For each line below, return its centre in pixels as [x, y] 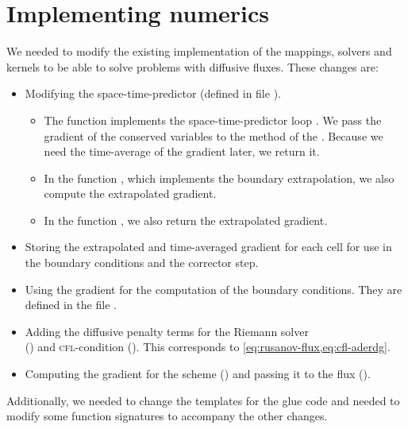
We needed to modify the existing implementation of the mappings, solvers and [199, 51]
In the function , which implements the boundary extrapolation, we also [219, 178]
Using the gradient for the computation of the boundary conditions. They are [214, 289]
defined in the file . [71, 305]
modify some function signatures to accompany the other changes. [167, 416]
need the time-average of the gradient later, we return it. [182, 151]
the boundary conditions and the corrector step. [142, 263]
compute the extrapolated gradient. [130, 193]
